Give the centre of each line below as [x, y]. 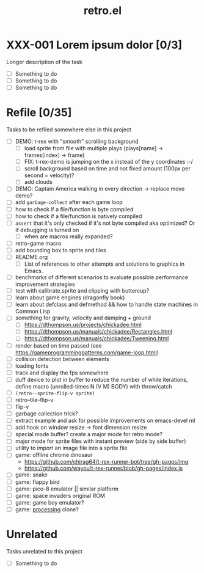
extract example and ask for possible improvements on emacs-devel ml [105, 421]
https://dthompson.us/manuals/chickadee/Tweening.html [97, 338]
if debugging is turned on [47, 230]
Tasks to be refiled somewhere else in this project [69, 130]
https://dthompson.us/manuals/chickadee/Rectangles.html [98, 332]
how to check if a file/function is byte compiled [74, 209]
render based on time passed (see [58, 345]
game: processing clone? [47, 509]
